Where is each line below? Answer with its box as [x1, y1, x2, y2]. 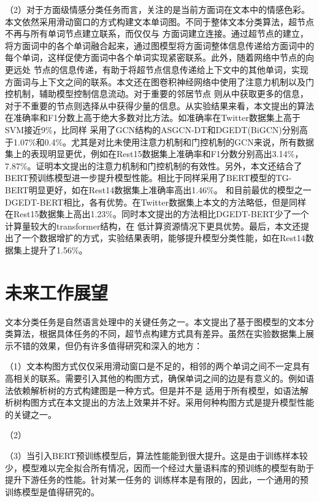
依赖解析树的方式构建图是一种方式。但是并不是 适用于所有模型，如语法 [13, 384, 300, 396]
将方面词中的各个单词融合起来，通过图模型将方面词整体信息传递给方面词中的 [5, 39, 314, 52]
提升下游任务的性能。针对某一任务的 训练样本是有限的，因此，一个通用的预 [5, 473, 309, 486]
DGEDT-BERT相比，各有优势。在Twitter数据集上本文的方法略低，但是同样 [5, 195, 306, 208]
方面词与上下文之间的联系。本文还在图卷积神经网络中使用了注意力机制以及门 [5, 75, 314, 88]
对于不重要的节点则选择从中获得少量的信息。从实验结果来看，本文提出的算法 [5, 99, 314, 112]
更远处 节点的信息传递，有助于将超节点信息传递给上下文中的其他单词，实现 [5, 63, 309, 75]
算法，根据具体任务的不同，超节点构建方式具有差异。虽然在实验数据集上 [13, 327, 306, 340]
